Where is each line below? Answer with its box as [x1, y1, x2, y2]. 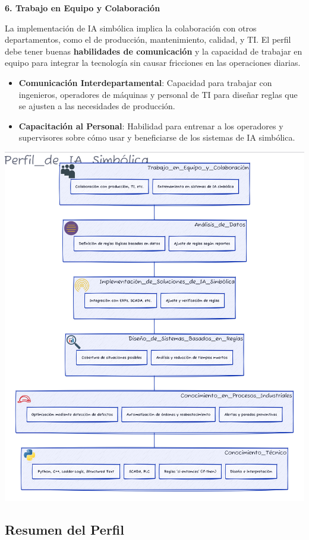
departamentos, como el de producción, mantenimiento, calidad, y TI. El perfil [5, 33, 291, 46]
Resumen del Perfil [5, 520, 124, 538]
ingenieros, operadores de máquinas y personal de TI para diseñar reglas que [18, 88, 298, 100]
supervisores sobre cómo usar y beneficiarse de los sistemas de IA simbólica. [18, 131, 295, 144]
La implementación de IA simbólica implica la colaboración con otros [5, 21, 257, 34]
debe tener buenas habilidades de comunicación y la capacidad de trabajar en [5, 45, 302, 57]
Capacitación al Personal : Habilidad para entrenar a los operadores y [18, 119, 283, 132]
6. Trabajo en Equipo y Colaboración [5, 2, 160, 14]
